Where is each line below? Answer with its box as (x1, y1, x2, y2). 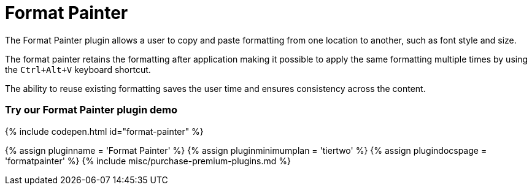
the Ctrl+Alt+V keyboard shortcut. (5, 64, 151, 75)
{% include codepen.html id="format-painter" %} (5, 126, 204, 137)
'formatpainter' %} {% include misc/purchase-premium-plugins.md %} (5, 155, 291, 166)
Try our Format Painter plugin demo (5, 104, 178, 116)
